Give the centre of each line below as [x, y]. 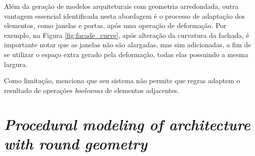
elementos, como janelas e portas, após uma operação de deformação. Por [115, 25]
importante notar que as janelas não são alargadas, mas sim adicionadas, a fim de [127, 45]
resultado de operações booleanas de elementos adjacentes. [92, 90]
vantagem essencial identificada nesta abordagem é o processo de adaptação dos [125, 16]
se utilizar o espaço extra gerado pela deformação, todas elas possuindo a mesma [126, 54]
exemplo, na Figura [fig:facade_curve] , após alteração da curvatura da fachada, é [127, 35]
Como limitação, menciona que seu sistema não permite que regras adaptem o [122, 80]
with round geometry [76, 143]
